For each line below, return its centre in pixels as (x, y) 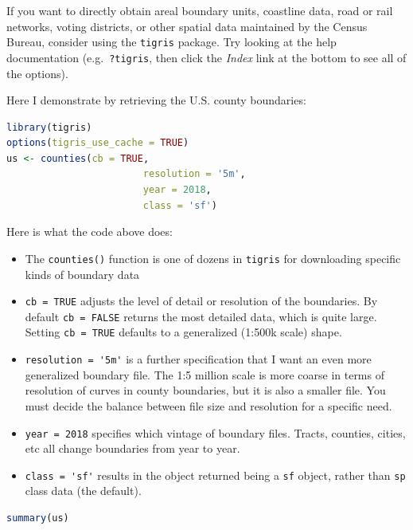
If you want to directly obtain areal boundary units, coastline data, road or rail (200, 10)
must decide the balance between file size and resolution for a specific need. (208, 405)
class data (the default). (83, 491)
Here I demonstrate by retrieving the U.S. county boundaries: (156, 100)
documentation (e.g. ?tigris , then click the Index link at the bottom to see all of (206, 57)
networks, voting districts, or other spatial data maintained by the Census (187, 26)
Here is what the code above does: (90, 232)
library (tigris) (49, 127)
